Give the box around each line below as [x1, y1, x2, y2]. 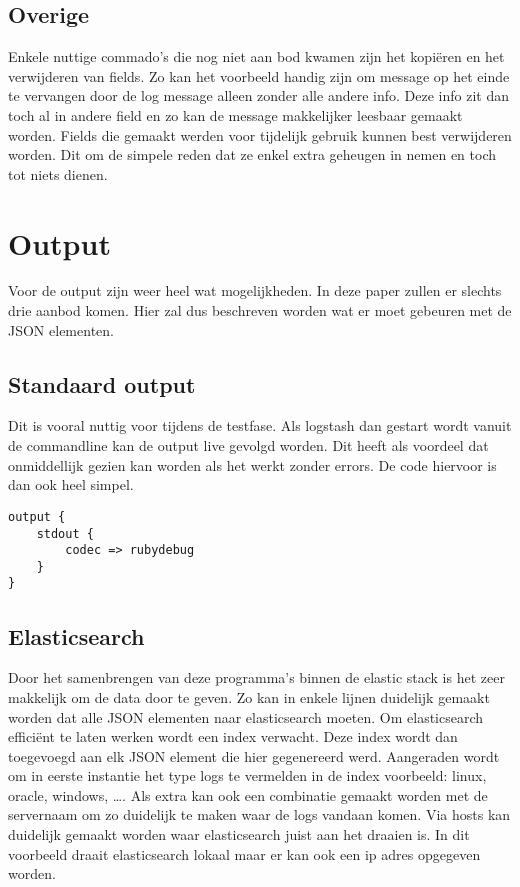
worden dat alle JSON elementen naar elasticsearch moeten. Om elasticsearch [8, 706, 484, 727]
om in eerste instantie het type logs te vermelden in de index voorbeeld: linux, [8, 765, 487, 786]
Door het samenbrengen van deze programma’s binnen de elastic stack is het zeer [8, 667, 505, 688]
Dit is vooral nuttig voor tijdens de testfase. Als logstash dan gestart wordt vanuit [8, 415, 512, 436]
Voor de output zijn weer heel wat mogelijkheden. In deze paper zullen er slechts [8, 280, 502, 301]
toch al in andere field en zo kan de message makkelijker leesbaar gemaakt [8, 104, 463, 125]
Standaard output [8, 368, 196, 399]
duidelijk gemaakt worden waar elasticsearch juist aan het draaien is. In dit [8, 824, 470, 845]
